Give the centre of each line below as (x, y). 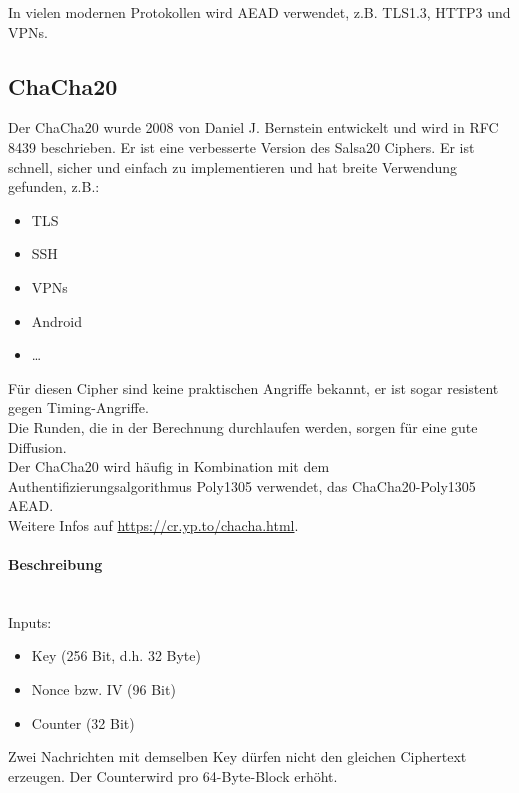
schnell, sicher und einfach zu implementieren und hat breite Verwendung (233, 166)
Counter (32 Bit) (83, 722)
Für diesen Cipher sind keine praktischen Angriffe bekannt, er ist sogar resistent (253, 387)
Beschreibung (55, 564)
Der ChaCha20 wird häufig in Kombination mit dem (169, 466)
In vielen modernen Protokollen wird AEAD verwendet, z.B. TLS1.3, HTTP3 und (259, 12)
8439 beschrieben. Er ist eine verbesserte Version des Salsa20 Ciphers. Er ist (241, 146)
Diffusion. (37, 446)
